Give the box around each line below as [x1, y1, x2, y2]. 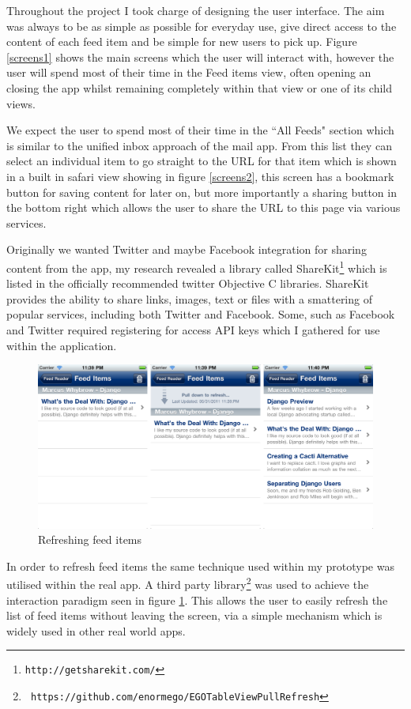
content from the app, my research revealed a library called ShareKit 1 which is [6, 257, 387, 276]
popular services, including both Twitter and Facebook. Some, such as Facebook [6, 306, 395, 322]
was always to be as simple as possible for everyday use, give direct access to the [6, 17, 397, 34]
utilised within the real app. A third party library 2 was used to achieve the [6, 574, 369, 592]
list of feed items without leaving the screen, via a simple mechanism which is [6, 607, 383, 624]
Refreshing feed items [38, 531, 142, 548]
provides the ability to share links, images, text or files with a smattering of [6, 290, 372, 307]
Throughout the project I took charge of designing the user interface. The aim [6, 2, 385, 18]
